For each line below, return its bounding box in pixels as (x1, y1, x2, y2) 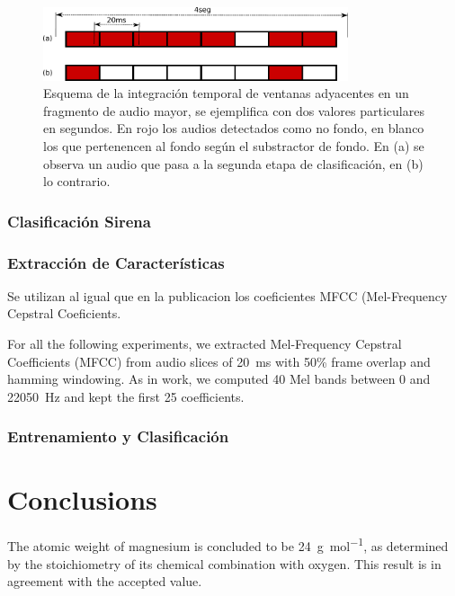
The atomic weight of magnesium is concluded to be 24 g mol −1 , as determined (7, 534, 449, 556)
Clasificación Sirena (7, 209, 151, 232)
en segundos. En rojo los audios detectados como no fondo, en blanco (43, 119, 424, 138)
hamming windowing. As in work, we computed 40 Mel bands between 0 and (7, 369, 431, 388)
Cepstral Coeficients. (7, 304, 121, 323)
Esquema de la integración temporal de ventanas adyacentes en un (43, 84, 409, 102)
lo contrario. (43, 172, 111, 191)
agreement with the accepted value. (7, 572, 202, 591)
